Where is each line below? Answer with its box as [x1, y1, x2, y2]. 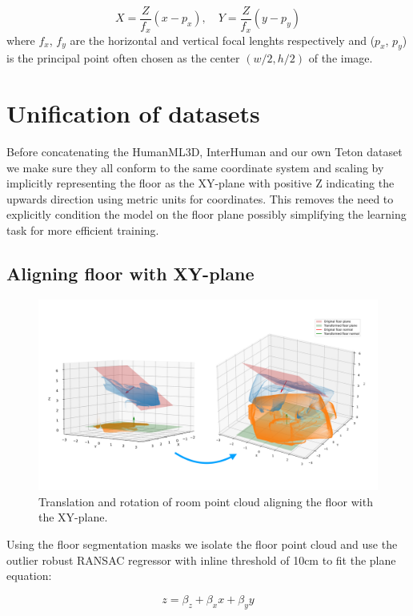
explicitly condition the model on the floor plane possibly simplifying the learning [6, 206, 407, 223]
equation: [6, 567, 52, 584]
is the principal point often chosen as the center [6, 50, 240, 66]
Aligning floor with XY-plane [6, 260, 255, 285]
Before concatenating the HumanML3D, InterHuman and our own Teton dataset [6, 143, 403, 160]
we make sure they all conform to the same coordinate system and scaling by [6, 159, 384, 175]
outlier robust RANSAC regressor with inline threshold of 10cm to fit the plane [6, 551, 396, 568]
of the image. [308, 50, 373, 66]
